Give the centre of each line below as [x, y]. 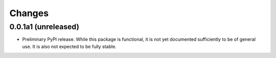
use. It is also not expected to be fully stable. [70, 46]
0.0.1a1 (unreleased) [44, 27]
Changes [29, 13]
